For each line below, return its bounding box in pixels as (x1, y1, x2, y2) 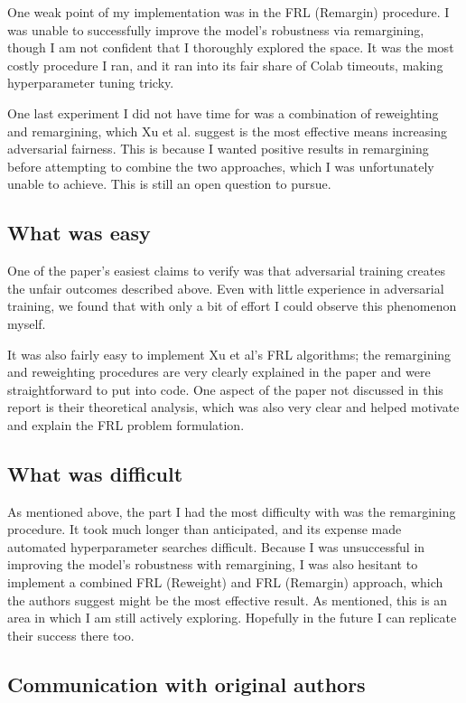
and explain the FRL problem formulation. (7, 415, 245, 434)
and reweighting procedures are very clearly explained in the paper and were (7, 362, 431, 381)
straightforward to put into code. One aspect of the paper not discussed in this (7, 380, 443, 398)
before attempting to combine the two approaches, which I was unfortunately (7, 156, 434, 175)
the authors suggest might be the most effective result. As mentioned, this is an (7, 590, 448, 609)
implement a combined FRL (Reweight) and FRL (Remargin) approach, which (7, 573, 443, 592)
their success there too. (7, 625, 135, 644)
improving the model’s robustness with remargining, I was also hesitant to (7, 555, 418, 574)
